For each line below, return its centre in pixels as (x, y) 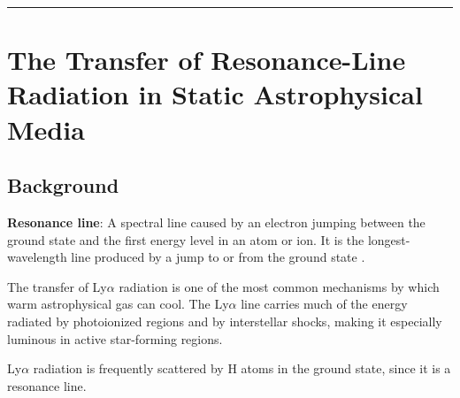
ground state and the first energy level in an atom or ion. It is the (186, 239)
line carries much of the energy (324, 304)
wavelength (37, 257)
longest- (389, 239)
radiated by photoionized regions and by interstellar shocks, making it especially (225, 321)
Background (63, 185)
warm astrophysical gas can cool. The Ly (118, 304)
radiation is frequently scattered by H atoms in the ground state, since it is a (242, 368)
